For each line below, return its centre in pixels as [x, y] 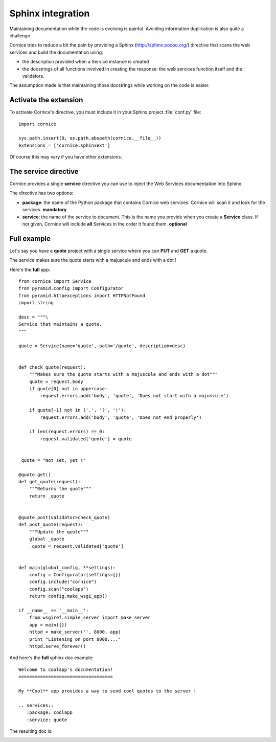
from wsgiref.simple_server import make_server [90, 618]
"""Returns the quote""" [60, 489]
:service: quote [47, 719]
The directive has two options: [41, 193]
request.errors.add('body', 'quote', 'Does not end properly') [121, 417]
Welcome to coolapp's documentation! [66, 669]
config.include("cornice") [63, 582]
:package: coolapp [49, 713]
